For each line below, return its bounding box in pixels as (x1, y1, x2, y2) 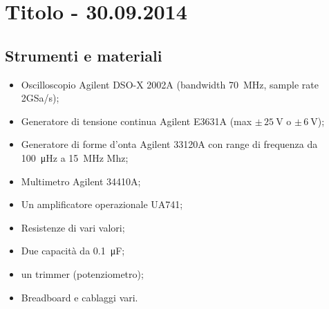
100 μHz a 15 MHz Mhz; (21, 150, 129, 165)
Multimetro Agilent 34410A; (21, 174, 141, 188)
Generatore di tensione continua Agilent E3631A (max (21, 113, 252, 128)
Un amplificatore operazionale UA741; (21, 197, 183, 212)
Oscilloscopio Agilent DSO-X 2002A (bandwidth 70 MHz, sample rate (21, 77, 319, 91)
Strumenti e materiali (5, 44, 162, 66)
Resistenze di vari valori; (21, 220, 125, 234)
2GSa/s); (21, 91, 59, 105)
